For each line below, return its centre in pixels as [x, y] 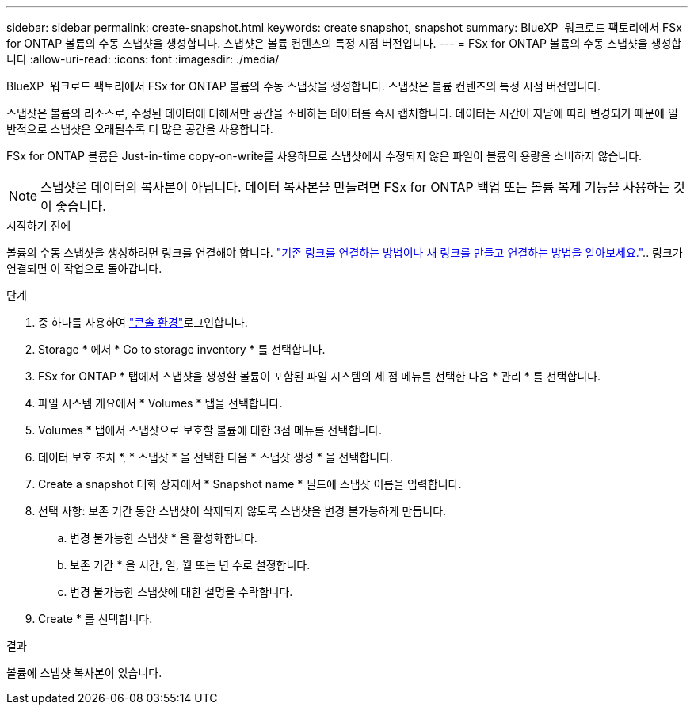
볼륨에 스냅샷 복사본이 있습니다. [84, 673]
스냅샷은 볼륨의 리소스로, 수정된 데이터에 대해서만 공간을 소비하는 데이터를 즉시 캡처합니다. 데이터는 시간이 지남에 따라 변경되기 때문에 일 [342, 113]
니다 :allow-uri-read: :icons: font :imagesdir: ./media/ [143, 59]
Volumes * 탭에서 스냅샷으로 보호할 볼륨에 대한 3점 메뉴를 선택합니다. [210, 430]
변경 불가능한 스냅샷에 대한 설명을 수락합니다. [181, 592]
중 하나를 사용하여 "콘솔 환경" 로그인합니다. [143, 322]
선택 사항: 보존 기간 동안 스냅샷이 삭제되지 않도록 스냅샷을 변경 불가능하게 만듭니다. [242, 511]
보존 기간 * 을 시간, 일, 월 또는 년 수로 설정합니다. [190, 565]
